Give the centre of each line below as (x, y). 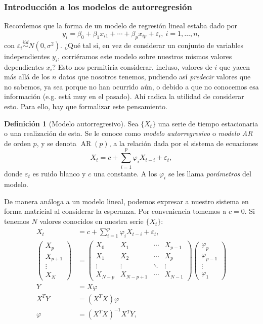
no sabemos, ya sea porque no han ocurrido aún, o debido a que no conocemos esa (131, 86)
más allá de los (27, 77)
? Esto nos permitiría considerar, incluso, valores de (132, 66)
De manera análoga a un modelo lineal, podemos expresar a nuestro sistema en (126, 201)
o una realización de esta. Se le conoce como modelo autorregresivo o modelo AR (128, 133)
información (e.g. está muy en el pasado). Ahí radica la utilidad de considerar (124, 96)
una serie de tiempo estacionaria (208, 123)
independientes (27, 56)
